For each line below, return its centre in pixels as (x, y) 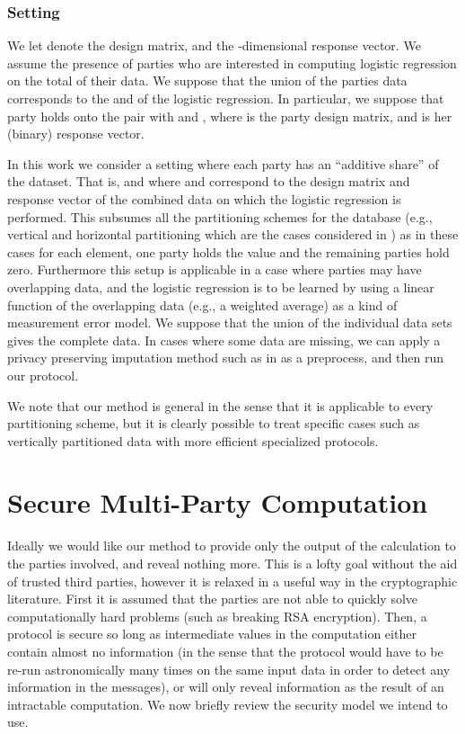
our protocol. (43, 375)
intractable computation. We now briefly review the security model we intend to (228, 704)
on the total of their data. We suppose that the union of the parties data (207, 81)
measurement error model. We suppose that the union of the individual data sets (230, 322)
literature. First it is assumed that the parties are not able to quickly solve (213, 599)
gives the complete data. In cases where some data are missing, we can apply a (224, 340)
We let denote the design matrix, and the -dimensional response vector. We (214, 45)
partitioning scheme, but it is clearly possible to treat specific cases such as (214, 423)
